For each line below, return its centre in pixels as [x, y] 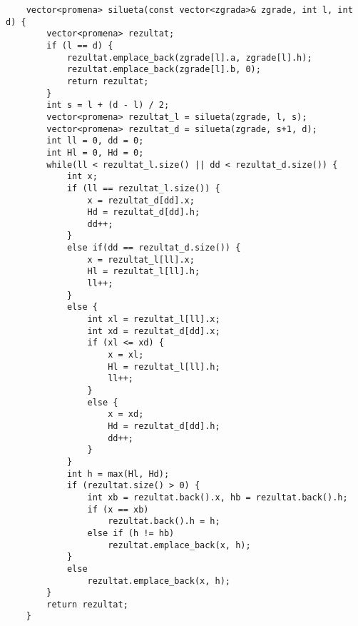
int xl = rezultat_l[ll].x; [154, 319]
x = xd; [126, 414]
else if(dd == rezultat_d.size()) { [154, 248]
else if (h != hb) [131, 533]
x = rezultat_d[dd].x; [141, 200]
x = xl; [126, 355]
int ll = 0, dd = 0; [95, 141]
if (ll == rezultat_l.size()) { [143, 188]
